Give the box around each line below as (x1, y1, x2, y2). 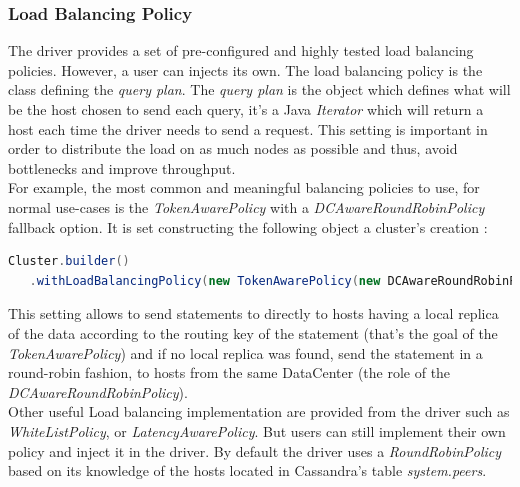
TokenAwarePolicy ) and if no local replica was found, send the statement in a (8, 342, 483, 363)
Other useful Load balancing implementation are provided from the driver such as (8, 401, 510, 422)
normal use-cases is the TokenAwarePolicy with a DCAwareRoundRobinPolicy (8, 196, 485, 217)
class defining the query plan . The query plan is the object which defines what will (8, 79, 511, 100)
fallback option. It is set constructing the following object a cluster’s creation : (8, 216, 488, 237)
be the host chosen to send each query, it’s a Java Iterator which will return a (8, 99, 484, 119)
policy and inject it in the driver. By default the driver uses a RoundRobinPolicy (8, 440, 502, 461)
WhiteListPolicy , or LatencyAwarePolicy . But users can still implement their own (8, 420, 506, 441)
